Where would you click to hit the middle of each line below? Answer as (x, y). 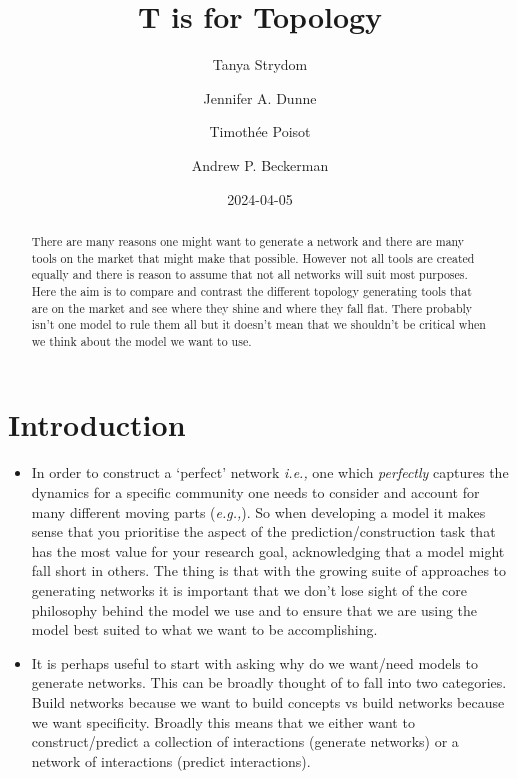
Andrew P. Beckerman (260, 164)
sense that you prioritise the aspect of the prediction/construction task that (263, 531)
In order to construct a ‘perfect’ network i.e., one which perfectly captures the (270, 472)
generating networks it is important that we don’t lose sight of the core (249, 589)
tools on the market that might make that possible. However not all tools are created (253, 257)
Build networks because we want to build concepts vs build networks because (268, 701)
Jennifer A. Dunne (260, 97)
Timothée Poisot (260, 131)
